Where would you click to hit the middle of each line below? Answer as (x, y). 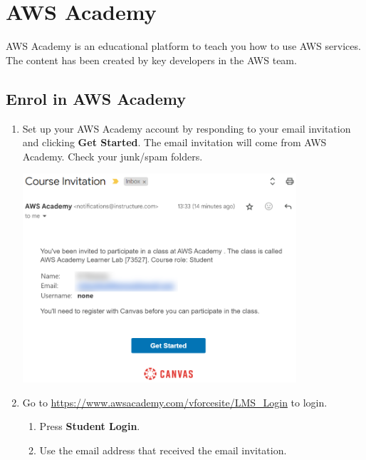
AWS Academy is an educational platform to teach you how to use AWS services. (183, 46)
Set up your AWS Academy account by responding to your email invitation (187, 128)
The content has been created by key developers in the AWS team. (151, 60)
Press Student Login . (90, 426)
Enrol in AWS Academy (96, 98)
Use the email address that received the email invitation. (163, 450)
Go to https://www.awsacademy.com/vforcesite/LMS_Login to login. (175, 402)
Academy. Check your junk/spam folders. (113, 156)
